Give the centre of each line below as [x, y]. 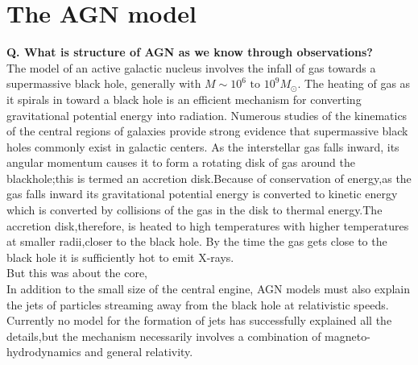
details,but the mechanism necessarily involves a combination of [164, 336]
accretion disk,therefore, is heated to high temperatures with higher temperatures [208, 225]
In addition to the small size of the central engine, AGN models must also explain [208, 289]
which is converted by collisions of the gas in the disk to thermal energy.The [195, 210]
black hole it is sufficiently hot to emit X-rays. [120, 257]
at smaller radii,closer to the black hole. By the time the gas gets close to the [197, 241]
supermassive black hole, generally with [104, 83]
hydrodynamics [44, 352]
